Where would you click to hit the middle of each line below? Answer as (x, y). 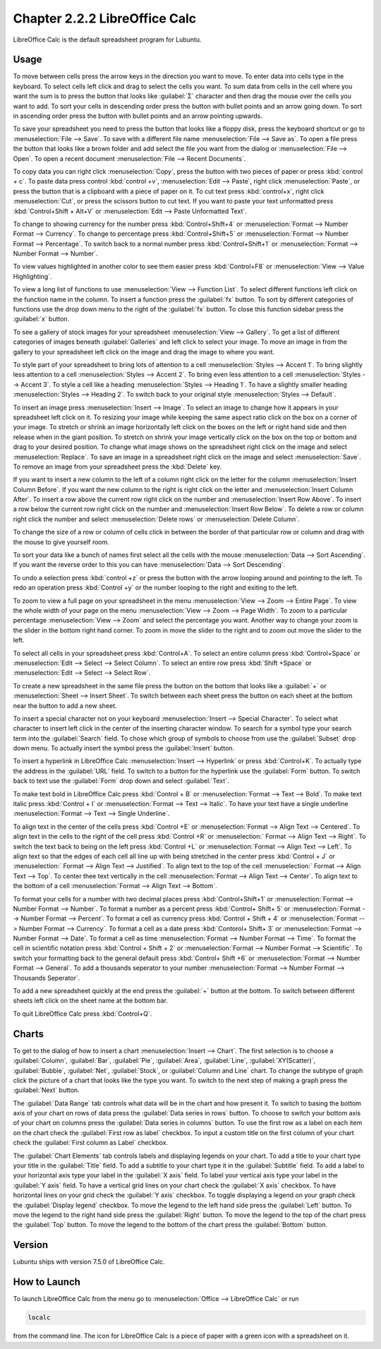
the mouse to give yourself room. (61, 542)
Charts (29, 1034)
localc (39, 1318)
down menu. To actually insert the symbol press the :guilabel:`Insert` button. (124, 748)
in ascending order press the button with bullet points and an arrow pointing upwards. (138, 116)
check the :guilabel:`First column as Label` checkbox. (91, 1143)
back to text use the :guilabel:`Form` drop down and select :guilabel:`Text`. (121, 781)
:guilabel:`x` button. (41, 319)
